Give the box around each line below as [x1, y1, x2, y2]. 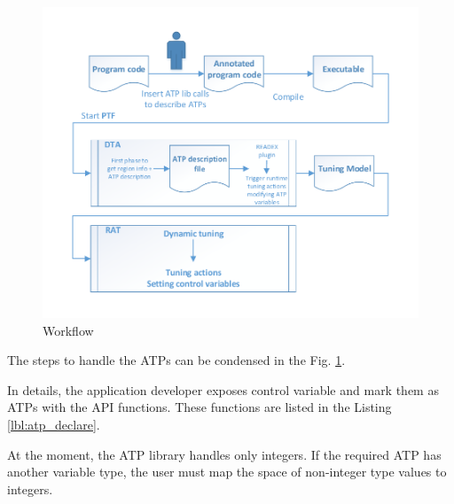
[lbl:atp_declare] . [7, 415, 100, 434]
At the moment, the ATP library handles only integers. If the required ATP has [7, 445, 442, 463]
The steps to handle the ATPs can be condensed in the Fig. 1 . [7, 351, 346, 369]
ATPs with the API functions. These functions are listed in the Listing [7, 398, 392, 416]
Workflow [43, 321, 94, 339]
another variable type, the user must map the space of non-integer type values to [7, 462, 447, 481]
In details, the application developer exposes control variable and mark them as [7, 380, 439, 399]
